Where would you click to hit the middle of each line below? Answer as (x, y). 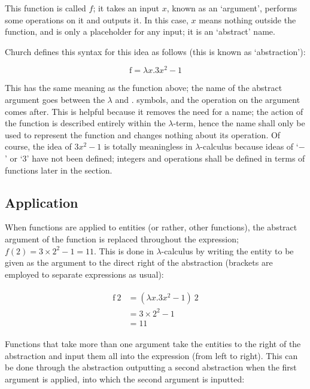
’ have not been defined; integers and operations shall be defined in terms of (166, 158)
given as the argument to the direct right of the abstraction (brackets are (139, 262)
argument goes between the (55, 100)
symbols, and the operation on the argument (218, 100)
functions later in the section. (59, 170)
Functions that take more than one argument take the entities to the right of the (153, 344)
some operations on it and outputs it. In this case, (97, 19)
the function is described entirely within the (85, 123)
